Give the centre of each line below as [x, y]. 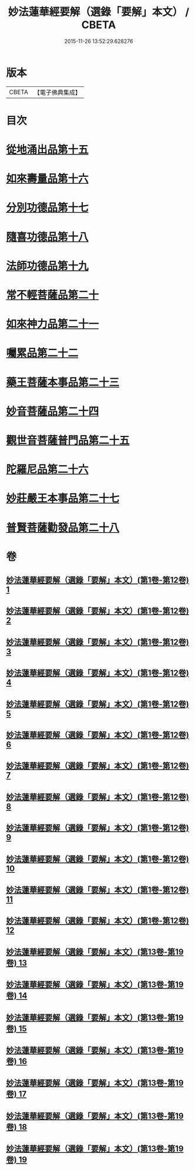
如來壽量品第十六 [48, 179]
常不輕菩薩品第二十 [53, 295]
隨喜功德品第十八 [48, 237]
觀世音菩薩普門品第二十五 [68, 440]
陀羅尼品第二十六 [48, 470]
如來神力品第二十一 [53, 324]
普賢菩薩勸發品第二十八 [63, 528]
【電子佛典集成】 [57, 92]
